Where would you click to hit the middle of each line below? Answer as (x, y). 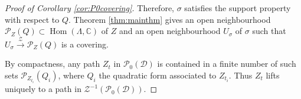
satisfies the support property (238, 8)
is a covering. (85, 44)
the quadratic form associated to (158, 75)
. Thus (241, 75)
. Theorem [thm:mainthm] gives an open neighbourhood (170, 19)
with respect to (32, 19)
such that (269, 31)
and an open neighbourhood (170, 31)
